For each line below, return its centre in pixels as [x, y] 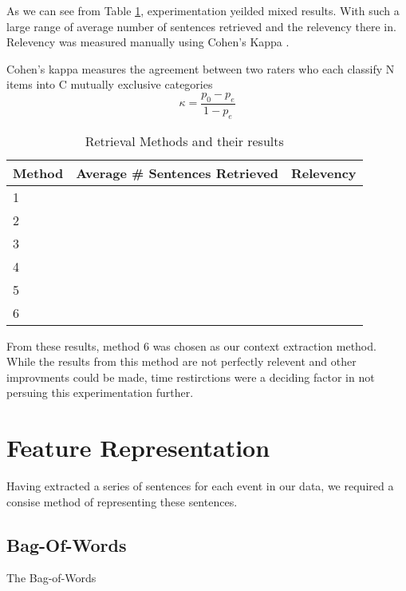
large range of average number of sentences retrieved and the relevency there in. [201, 26]
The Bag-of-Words [51, 578]
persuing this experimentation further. [100, 393]
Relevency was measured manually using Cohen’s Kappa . [148, 42]
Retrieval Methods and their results [184, 141]
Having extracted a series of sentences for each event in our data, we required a [200, 486]
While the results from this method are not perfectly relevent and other [181, 361]
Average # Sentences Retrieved [177, 173]
